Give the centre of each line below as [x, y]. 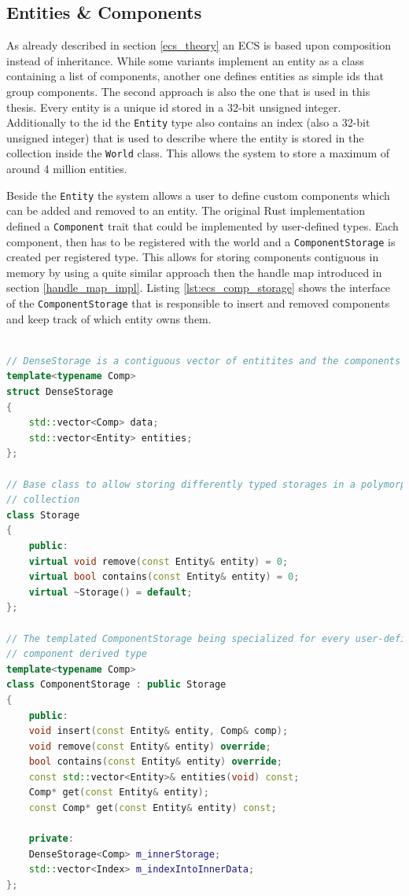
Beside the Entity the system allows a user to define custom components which [198, 195]
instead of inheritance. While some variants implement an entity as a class [185, 60]
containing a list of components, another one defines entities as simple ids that [195, 76]
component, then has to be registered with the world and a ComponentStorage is [201, 241]
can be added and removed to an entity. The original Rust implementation [186, 210]
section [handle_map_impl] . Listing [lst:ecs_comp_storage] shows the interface [199, 288]
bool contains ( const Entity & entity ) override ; [155, 762]
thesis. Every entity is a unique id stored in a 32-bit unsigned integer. [174, 107]
